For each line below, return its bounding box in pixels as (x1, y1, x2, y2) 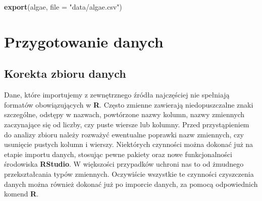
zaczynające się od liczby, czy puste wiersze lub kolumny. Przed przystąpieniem (4, 119, 249, 129)
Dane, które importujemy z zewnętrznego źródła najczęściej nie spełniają (4, 89, 230, 100)
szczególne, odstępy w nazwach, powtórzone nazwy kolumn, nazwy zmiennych (4, 109, 245, 120)
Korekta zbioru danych (4, 66, 126, 81)
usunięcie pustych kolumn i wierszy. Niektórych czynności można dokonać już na (4, 139, 253, 149)
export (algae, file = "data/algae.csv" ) (4, 2, 122, 12)
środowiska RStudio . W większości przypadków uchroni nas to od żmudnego (4, 159, 244, 169)
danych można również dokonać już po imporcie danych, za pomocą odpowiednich (4, 178, 258, 189)
